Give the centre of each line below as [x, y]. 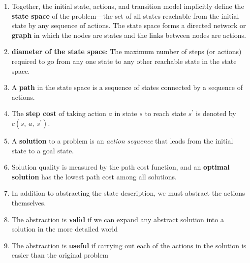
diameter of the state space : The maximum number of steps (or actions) [126, 51]
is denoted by [216, 113]
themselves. [29, 202]
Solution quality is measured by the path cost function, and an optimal [121, 167]
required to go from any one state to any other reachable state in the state [124, 61]
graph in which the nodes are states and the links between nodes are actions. [129, 35]
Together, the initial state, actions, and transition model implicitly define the [128, 6]
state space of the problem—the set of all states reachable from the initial [125, 15]
